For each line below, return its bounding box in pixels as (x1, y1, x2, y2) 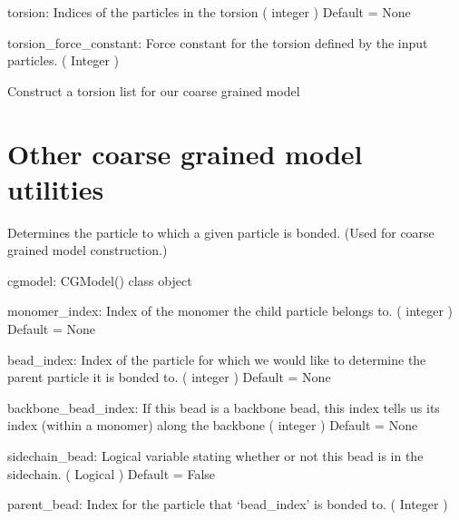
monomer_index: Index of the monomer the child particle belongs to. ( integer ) (7, 301, 454, 320)
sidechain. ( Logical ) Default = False (7, 464, 216, 483)
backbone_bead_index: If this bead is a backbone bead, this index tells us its (7, 397, 440, 417)
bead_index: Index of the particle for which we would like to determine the (7, 349, 426, 368)
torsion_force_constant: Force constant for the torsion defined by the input (7, 33, 428, 52)
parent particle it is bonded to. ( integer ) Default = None (7, 368, 331, 387)
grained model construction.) (7, 240, 168, 260)
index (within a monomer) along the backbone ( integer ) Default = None (7, 416, 418, 435)
